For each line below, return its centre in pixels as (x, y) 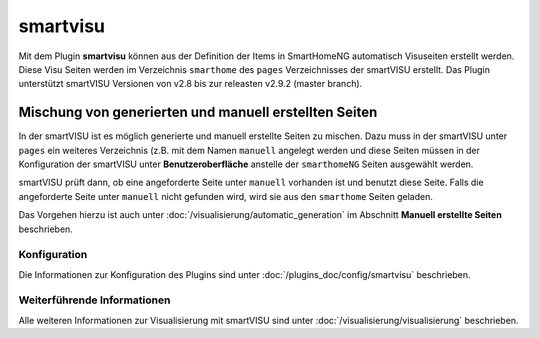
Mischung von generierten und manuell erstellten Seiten (198, 112)
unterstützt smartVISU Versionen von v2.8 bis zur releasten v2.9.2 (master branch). (190, 84)
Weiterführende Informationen (94, 300)
